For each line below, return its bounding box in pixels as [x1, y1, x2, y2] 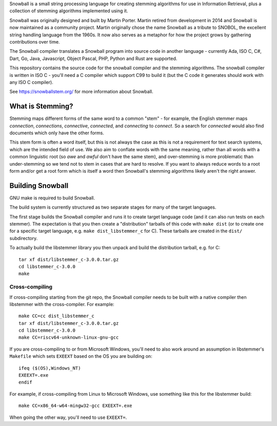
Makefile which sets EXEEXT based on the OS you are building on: [9, 353, 152, 359]
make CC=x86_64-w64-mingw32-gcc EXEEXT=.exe [18, 403, 133, 409]
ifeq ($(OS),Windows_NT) [18, 365, 81, 371]
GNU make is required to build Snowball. [9, 195, 95, 201]
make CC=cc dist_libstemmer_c [18, 313, 95, 319]
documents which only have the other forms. [9, 130, 105, 136]
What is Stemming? [9, 102, 74, 111]
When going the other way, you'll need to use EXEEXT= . [9, 414, 127, 420]
